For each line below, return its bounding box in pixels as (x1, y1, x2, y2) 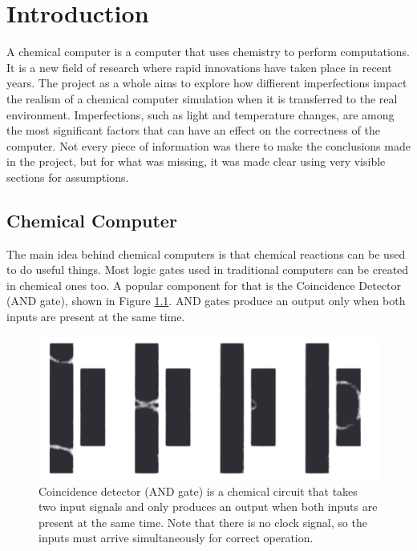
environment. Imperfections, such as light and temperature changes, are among (6, 106, 395, 123)
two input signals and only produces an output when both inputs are (38, 498, 378, 515)
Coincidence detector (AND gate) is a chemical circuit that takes (38, 482, 358, 499)
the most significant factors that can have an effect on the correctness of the (6, 122, 380, 139)
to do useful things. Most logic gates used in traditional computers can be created (6, 261, 409, 278)
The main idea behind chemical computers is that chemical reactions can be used (6, 245, 406, 262)
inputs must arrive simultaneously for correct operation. (38, 529, 314, 546)
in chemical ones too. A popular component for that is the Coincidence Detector (6, 276, 401, 293)
